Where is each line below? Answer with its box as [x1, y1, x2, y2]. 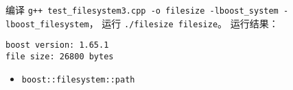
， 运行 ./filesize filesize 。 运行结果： [89, 16, 279, 30]
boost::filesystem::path [21, 74, 135, 85]
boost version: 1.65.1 [5, 40, 109, 50]
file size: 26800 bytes [5, 51, 114, 61]
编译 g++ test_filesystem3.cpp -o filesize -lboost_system [5, 3, 279, 16]
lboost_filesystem [5, 19, 89, 29]
